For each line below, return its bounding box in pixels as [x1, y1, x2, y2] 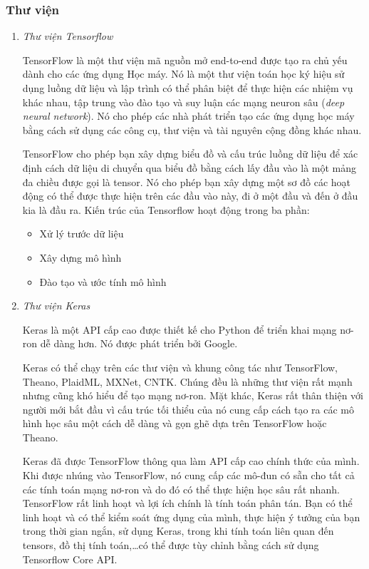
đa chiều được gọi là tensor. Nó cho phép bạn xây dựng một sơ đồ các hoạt [22, 174, 351, 189]
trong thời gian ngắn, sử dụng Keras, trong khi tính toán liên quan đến [22, 523, 334, 538]
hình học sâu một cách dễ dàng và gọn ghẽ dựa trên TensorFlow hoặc [22, 416, 327, 431]
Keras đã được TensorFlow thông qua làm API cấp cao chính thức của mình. [22, 453, 360, 468]
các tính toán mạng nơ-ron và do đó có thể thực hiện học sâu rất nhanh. [22, 481, 340, 496]
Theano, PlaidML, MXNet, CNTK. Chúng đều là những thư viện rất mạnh [22, 374, 353, 389]
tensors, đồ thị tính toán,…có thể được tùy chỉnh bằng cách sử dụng [22, 538, 319, 553]
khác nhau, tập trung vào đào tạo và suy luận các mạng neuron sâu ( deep [22, 94, 345, 109]
